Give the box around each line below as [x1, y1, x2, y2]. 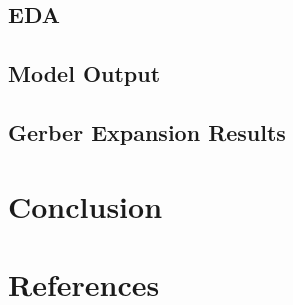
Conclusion [8, 185, 163, 226]
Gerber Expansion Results [8, 116, 286, 147]
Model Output [8, 58, 161, 89]
